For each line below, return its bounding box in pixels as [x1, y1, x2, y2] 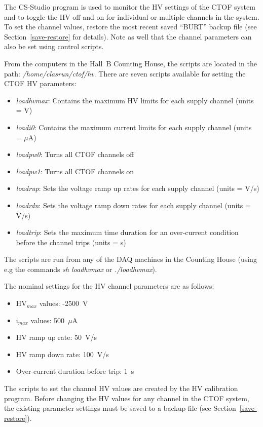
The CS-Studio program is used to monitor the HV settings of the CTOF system [4, 2, 255, 12]
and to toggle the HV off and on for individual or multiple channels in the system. [4, 11, 259, 22]
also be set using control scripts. [4, 41, 104, 52]
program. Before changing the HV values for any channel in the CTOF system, [4, 393, 249, 403]
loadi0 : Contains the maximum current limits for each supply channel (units [16, 122, 252, 132]
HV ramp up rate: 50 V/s [16, 332, 97, 342]
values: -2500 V [39, 298, 88, 308]
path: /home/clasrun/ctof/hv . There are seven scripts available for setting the [4, 68, 246, 79]
